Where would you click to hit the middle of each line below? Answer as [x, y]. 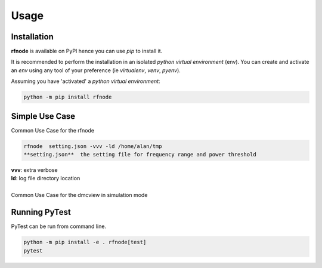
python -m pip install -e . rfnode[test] [85, 242]
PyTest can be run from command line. [59, 226]
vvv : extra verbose [34, 170]
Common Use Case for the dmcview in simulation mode [79, 195]
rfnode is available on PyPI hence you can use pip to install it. [87, 51]
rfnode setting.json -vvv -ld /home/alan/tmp [93, 146]
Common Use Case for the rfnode [53, 130]
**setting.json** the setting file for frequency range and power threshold [140, 155]
